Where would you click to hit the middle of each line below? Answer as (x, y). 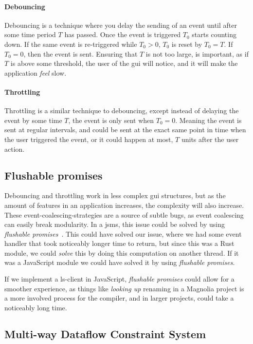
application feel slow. (36, 72)
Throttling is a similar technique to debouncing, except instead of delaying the (122, 111)
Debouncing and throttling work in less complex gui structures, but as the (115, 195)
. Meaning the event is (208, 120)
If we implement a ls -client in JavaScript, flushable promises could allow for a (119, 279)
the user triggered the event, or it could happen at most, (89, 139)
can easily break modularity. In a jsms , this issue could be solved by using (115, 224)
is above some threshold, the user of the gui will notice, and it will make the (124, 63)
